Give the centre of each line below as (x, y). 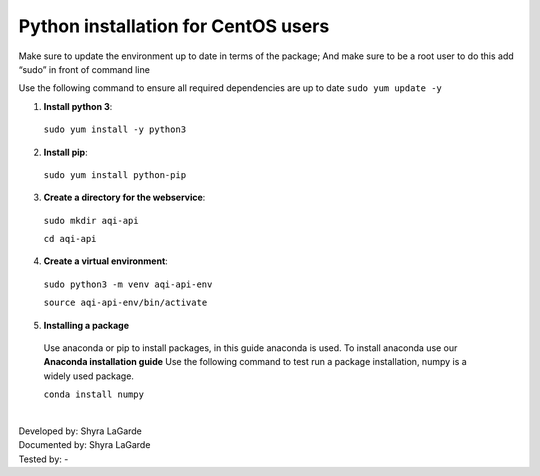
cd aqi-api (70, 239)
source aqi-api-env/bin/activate (125, 303)
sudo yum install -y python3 (115, 129)
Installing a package (86, 325)
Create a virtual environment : (106, 261)
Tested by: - (43, 459)
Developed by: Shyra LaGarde (80, 431)
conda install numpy (94, 394)
